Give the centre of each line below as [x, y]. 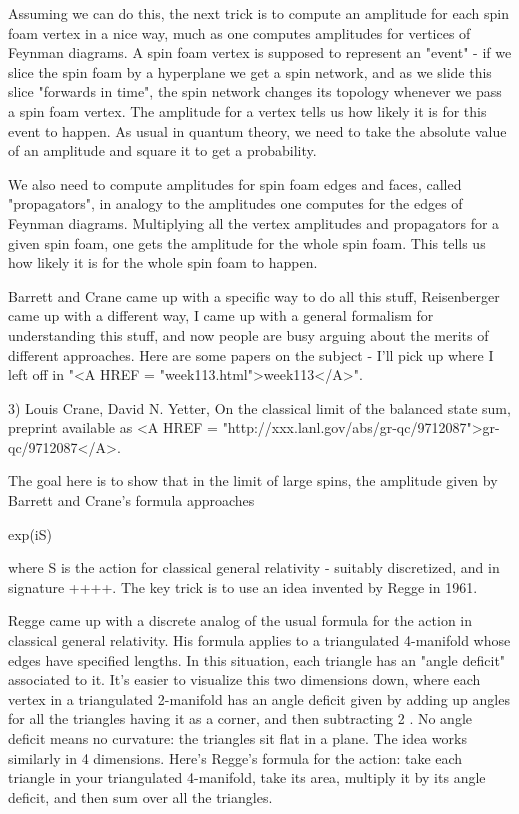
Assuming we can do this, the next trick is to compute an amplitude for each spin [258, 13]
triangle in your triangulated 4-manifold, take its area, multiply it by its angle [247, 777]
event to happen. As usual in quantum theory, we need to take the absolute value [257, 130]
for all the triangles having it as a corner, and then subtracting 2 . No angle [240, 718]
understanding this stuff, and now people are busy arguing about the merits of [248, 334]
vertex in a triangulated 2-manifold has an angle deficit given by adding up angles [259, 698]
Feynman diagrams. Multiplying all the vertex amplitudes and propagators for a [254, 222]
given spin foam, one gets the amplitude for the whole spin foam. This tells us [247, 242]
